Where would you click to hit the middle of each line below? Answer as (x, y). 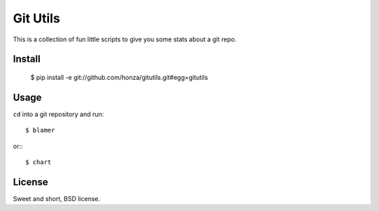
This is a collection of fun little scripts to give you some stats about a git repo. (125, 39)
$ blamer (40, 130)
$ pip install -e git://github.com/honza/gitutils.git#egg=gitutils (119, 77)
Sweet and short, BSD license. (57, 198)
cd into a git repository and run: (58, 114)
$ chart (38, 162)
